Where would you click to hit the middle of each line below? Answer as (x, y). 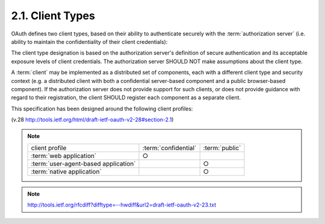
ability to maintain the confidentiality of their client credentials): (89, 41)
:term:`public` (222, 148)
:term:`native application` (66, 171)
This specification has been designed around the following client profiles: (102, 109)
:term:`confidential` (169, 148)
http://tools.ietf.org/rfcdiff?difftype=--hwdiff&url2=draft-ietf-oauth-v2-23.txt (122, 205)
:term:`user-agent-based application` (83, 163)
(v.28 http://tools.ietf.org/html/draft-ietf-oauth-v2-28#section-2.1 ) (92, 120)
